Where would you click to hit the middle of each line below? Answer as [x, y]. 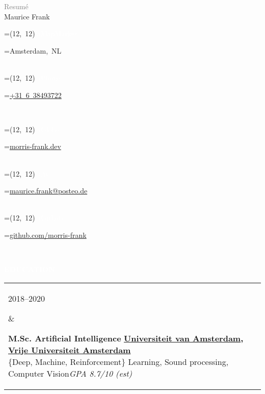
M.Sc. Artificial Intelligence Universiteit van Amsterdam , [126, 338]
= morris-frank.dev [33, 146]
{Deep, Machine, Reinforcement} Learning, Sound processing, [118, 361]
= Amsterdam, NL [33, 50]
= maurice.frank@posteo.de [46, 191]
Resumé [16, 6]
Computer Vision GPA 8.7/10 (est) [70, 373]
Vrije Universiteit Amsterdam [70, 350]
